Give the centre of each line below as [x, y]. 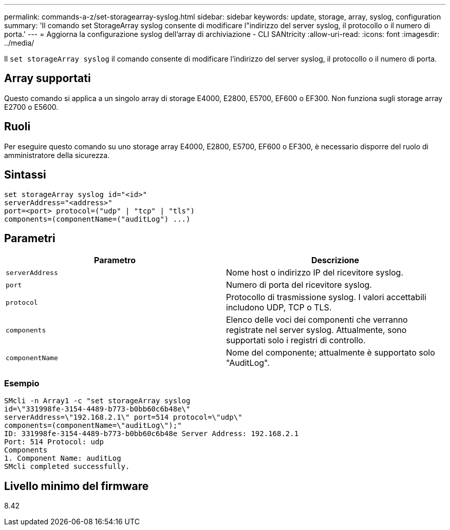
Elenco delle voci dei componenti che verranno [317, 320]
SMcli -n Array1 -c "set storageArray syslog [97, 401]
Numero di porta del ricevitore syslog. [299, 285]
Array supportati [48, 78]
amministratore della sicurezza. [57, 155]
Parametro [115, 260]
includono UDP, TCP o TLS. [279, 308]
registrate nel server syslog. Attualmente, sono [316, 330]
